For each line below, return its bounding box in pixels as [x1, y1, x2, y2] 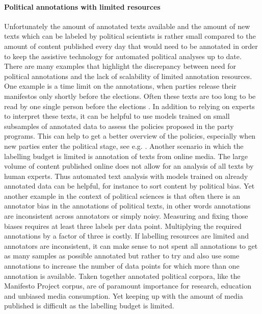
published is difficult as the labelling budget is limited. [4, 300, 174, 311]
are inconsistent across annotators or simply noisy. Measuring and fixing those [4, 211, 248, 221]
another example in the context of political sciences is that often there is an [4, 190, 241, 201]
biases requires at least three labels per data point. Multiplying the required [4, 220, 242, 231]
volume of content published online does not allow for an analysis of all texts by [4, 161, 254, 171]
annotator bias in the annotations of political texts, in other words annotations [4, 200, 251, 211]
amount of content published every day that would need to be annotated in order [4, 40, 258, 51]
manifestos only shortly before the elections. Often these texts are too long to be [4, 90, 256, 101]
